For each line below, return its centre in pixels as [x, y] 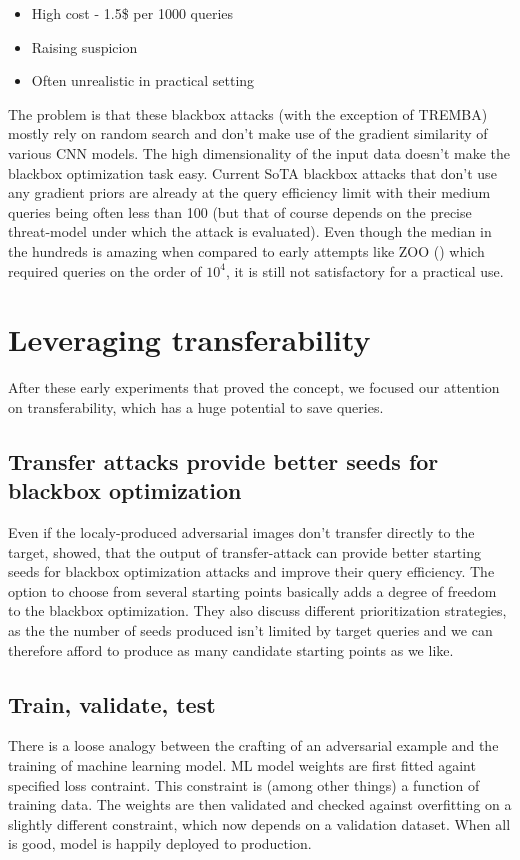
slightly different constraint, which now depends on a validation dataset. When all [259, 823]
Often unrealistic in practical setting [143, 80]
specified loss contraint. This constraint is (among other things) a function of [244, 784]
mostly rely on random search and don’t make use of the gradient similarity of [248, 133]
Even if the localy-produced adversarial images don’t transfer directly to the [241, 532]
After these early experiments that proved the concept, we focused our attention [254, 387]
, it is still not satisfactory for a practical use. [364, 270]
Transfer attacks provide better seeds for [223, 460]
